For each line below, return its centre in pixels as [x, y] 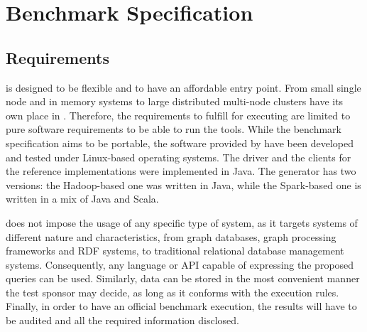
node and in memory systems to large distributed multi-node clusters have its [175, 101]
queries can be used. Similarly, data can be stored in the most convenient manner [183, 278]
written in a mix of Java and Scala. [82, 199]
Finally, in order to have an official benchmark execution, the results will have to [181, 306]
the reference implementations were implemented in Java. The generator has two [181, 171]
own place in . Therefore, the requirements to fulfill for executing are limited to [178, 115]
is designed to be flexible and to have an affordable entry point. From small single [183, 87]
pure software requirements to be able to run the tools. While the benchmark [174, 129]
